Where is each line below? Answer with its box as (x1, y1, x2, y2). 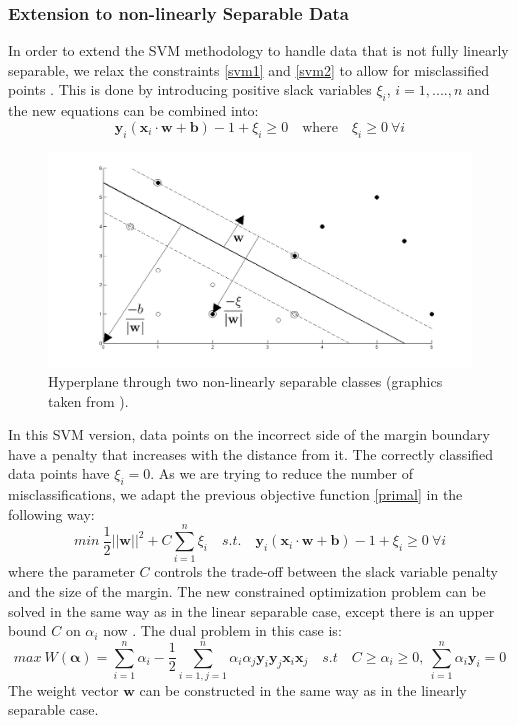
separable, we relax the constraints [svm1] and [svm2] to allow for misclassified (8, 59, 490, 80)
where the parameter (8, 561, 135, 582)
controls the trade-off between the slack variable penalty (154, 561, 498, 582)
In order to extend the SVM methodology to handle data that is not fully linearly (8, 40, 509, 61)
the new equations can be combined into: (8, 100, 259, 121)
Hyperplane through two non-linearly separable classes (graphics (48, 370, 443, 391)
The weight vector (8, 679, 119, 700)
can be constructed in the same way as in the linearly (139, 679, 467, 700)
